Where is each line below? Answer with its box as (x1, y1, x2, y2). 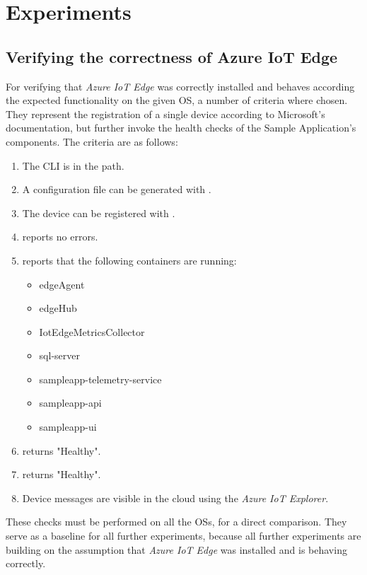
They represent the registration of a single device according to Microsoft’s (6, 106, 325, 121)
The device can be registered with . (22, 205, 175, 220)
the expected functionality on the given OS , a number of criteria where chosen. (6, 93, 348, 108)
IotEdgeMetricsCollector (39, 324, 145, 339)
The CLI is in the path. (22, 158, 124, 173)
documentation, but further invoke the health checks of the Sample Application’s (6, 120, 356, 135)
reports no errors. (22, 229, 98, 244)
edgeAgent (39, 277, 85, 291)
